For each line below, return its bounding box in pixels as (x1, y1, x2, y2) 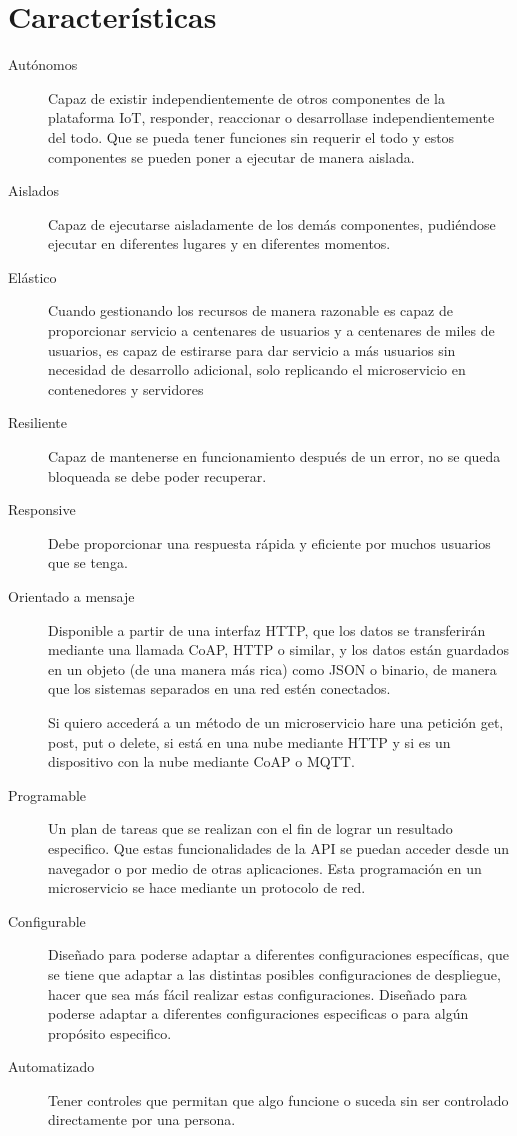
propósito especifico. (48, 1022, 172, 1043)
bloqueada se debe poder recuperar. (48, 465, 267, 486)
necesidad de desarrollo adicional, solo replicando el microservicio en (48, 359, 466, 380)
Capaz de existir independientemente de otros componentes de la (48, 87, 445, 108)
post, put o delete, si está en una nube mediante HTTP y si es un (48, 731, 451, 752)
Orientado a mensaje (8, 586, 135, 606)
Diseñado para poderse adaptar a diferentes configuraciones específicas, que (48, 944, 509, 965)
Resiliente (8, 412, 67, 433)
